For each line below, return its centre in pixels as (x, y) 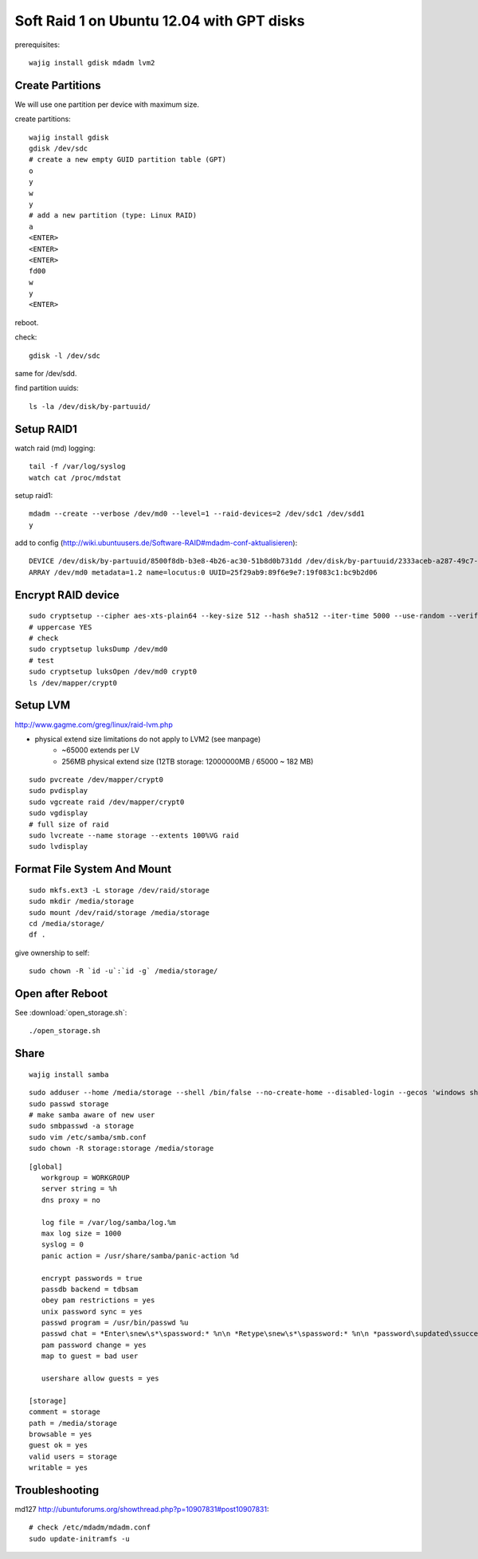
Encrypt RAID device (67, 595)
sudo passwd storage (69, 1103)
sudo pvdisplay (59, 791)
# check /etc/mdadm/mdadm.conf (90, 1528)
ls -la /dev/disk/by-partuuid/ (90, 406)
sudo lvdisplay (59, 846)
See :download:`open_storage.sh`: (71, 1013)
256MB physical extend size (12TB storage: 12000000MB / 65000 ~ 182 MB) (188, 761)
